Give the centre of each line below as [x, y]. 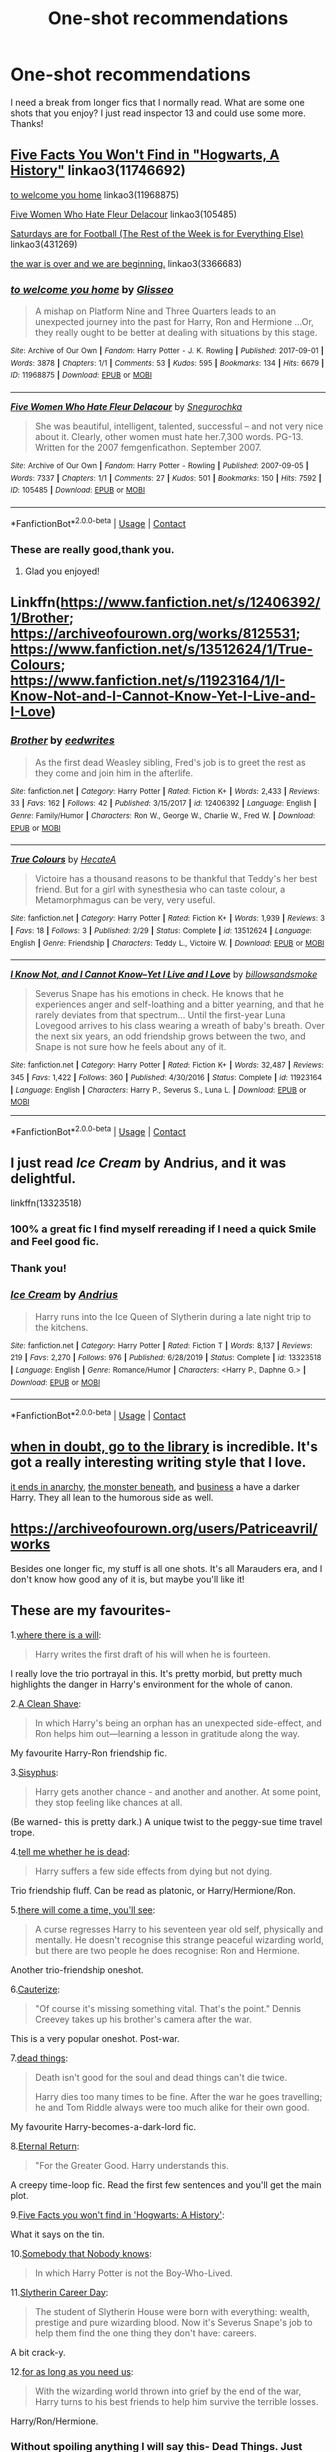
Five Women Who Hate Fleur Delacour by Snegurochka [126, 407]
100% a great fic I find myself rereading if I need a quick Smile [163, 1229]
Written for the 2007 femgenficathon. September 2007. [148, 448]
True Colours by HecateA [63, 859]
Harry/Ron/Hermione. [54, 2421]
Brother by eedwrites [62, 740]
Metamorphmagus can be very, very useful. [125, 900]
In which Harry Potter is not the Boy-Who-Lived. [133, 2273]
